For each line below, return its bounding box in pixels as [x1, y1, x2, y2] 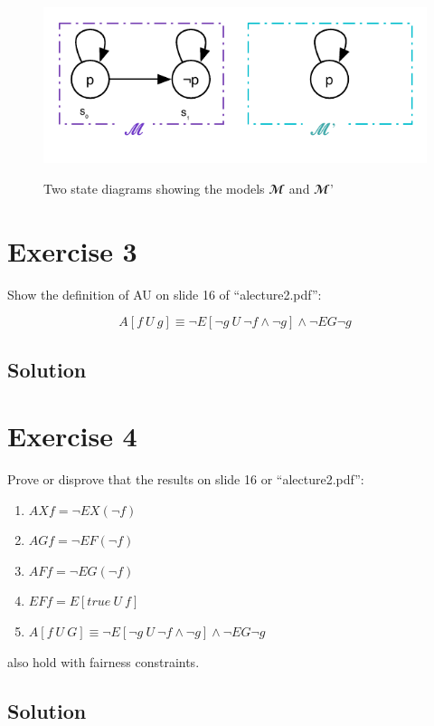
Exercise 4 [7, 417, 137, 454]
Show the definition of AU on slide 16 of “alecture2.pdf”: [7, 284, 322, 303]
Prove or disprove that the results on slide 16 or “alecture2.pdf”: [7, 470, 364, 489]
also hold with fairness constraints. [7, 652, 200, 671]
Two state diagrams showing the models [43, 178, 265, 197]
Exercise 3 [7, 232, 137, 269]
